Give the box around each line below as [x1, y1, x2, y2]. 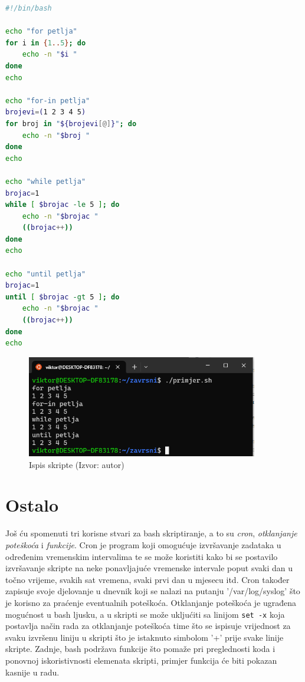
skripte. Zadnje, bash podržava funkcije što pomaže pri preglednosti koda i [5, 643, 276, 655]
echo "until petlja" [5, 269, 86, 278]
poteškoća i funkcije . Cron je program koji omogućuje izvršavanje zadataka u [5, 538, 281, 551]
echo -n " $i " [22, 50, 77, 59]
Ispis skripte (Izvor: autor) [29, 458, 124, 470]
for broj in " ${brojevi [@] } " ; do [5, 119, 137, 128]
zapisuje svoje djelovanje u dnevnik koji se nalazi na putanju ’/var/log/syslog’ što [5, 585, 300, 597]
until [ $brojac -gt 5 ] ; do [5, 292, 120, 301]
